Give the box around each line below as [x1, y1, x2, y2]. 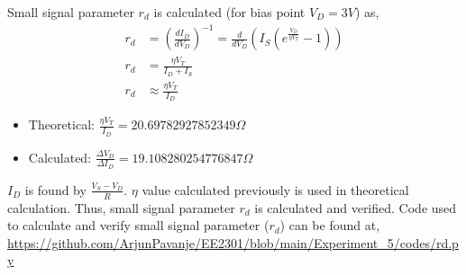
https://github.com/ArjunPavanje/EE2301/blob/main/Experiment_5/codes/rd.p [7, 233, 459, 252]
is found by [24, 180, 87, 199]
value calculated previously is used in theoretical [142, 180, 409, 199]
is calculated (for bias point [153, 3, 306, 21]
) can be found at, [279, 216, 380, 235]
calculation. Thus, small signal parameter [7, 198, 235, 217]
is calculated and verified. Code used [254, 198, 457, 217]
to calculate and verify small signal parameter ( [7, 216, 270, 235]
